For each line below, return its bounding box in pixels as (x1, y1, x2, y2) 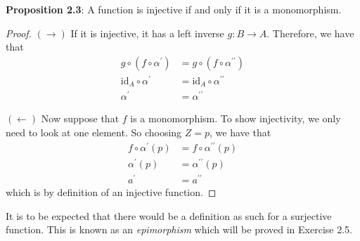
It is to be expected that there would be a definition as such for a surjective (6, 208, 332, 223)
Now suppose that (41, 111, 120, 126)
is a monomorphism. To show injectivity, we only (130, 111, 341, 126)
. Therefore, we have (266, 25, 354, 40)
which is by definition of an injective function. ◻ (6, 185, 217, 199)
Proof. (6, 25, 32, 40)
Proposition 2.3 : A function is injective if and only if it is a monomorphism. (6, 2, 342, 16)
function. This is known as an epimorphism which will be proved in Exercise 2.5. (6, 222, 352, 237)
